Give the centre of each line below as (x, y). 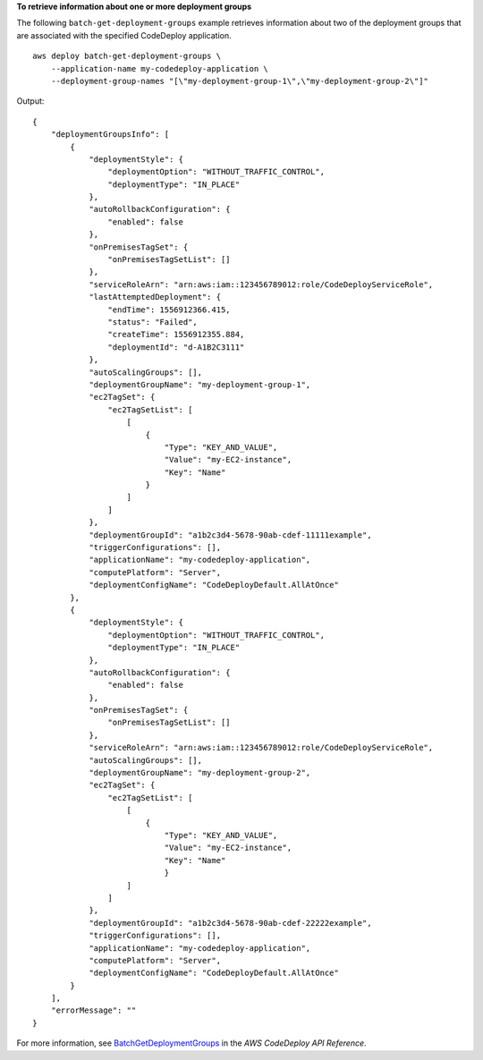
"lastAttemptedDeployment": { (155, 297)
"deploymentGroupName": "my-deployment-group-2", (200, 773)
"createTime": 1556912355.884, (176, 335)
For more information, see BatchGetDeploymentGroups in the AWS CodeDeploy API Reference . (191, 1043)
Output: (30, 101)
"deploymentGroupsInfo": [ (110, 135)
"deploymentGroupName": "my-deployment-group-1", (200, 384)
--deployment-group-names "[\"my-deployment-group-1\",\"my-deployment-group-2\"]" (240, 81)
